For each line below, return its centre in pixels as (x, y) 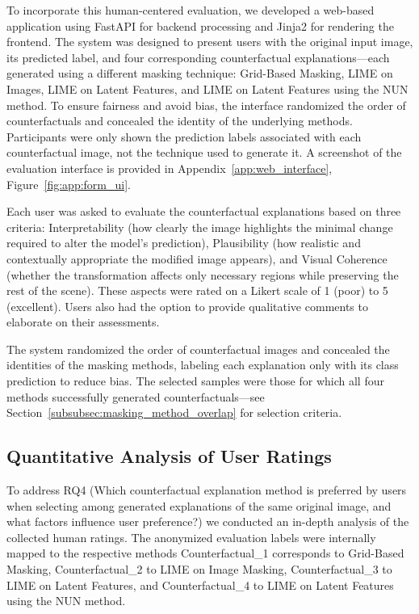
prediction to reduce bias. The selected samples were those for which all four (195, 381)
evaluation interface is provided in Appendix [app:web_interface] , (170, 168)
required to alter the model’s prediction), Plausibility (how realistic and (184, 243)
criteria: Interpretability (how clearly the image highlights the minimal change (200, 227)
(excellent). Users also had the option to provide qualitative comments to (187, 306)
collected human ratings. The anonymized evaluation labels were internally (191, 537)
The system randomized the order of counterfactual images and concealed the (198, 349)
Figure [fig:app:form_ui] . (69, 184)
